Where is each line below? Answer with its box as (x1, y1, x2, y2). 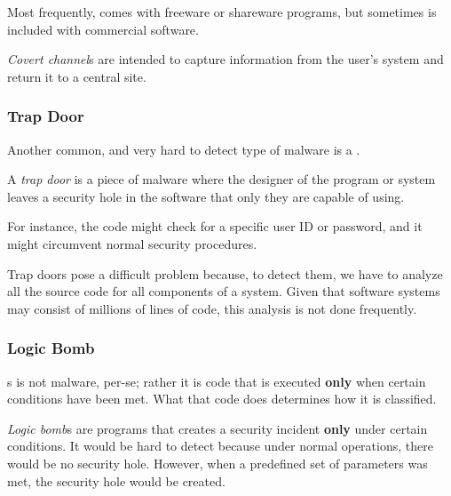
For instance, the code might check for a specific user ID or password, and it (7, 217, 423, 236)
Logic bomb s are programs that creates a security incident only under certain (7, 419, 428, 437)
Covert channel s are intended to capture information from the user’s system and (7, 50, 444, 68)
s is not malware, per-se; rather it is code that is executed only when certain (7, 372, 426, 390)
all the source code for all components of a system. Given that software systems (7, 282, 440, 300)
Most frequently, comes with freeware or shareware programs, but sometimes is (7, 3, 437, 20)
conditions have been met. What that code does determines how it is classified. (7, 389, 437, 408)
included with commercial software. (7, 20, 199, 38)
